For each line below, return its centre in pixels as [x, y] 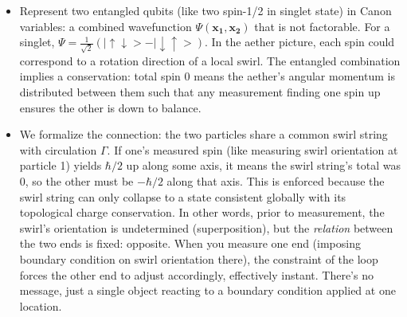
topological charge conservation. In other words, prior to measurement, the [202, 212]
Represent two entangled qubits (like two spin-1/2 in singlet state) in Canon [205, 10]
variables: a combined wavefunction [106, 26]
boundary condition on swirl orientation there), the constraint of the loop [199, 259]
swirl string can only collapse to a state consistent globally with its [183, 196]
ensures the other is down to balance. [110, 107]
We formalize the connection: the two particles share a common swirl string [203, 134]
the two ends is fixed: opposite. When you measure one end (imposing [190, 243]
